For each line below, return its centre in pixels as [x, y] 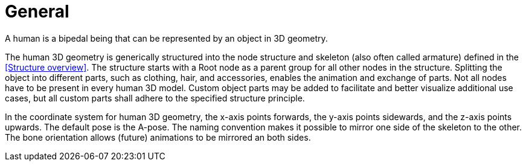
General [37, 11]
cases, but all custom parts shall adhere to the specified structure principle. [155, 98]
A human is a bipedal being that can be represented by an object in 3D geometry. [166, 38]
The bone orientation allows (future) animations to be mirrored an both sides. [158, 137]
